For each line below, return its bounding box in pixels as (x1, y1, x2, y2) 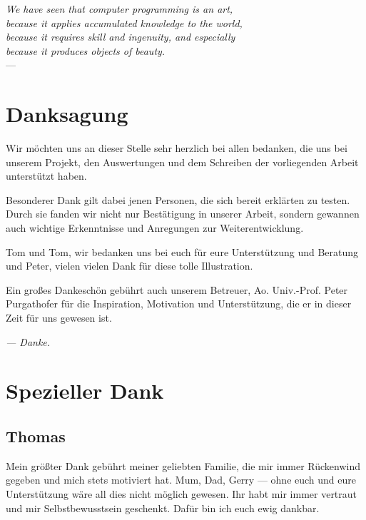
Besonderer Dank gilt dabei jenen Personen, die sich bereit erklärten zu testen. (6, 192, 350, 207)
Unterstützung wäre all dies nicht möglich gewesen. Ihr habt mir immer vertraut (6, 486, 357, 501)
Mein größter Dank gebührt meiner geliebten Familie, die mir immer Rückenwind (6, 458, 361, 473)
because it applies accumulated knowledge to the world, (6, 15, 243, 30)
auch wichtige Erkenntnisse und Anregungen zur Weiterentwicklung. (6, 220, 304, 235)
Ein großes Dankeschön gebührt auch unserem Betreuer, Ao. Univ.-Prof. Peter (6, 282, 348, 297)
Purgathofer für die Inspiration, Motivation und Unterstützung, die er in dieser (6, 296, 352, 311)
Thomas (6, 424, 66, 447)
